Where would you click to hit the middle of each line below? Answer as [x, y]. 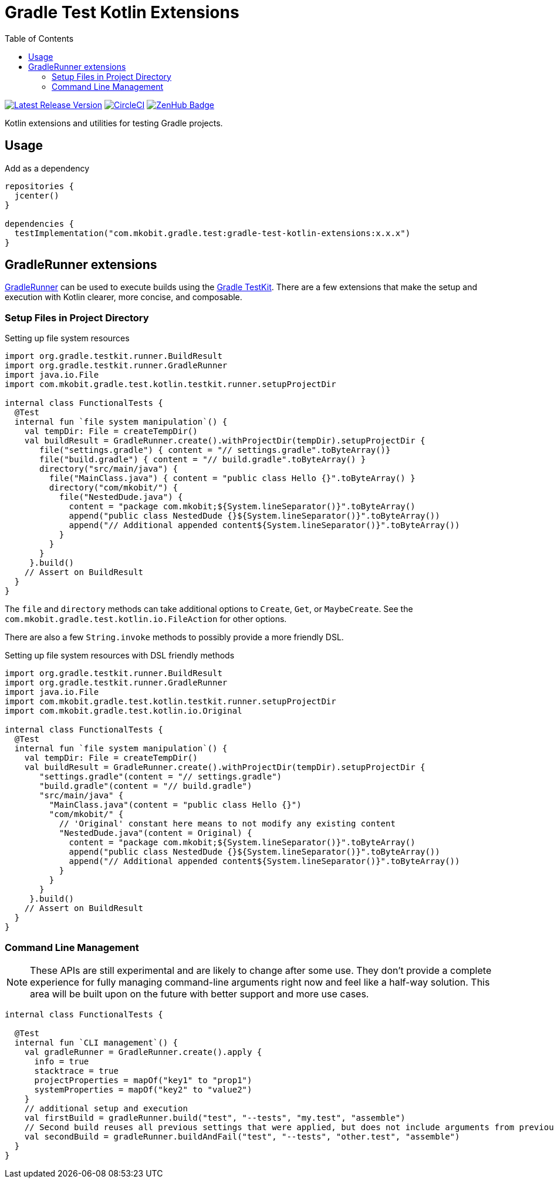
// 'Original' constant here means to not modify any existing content [227, 824]
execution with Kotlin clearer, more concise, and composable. [124, 297]
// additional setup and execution [106, 1108]
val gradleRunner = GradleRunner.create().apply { [143, 1052]
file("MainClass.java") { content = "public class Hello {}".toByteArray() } [232, 478]
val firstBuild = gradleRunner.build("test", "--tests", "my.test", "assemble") [215, 1118]
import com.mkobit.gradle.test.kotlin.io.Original [124, 711]
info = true [62, 1061]
